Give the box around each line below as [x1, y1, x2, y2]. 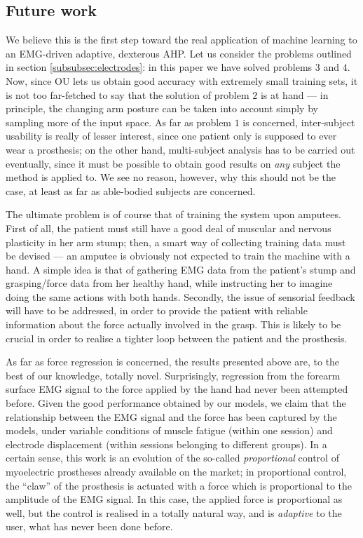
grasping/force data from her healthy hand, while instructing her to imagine [6, 276, 333, 290]
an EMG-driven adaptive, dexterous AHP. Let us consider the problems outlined [6, 46, 352, 60]
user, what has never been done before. [6, 519, 173, 534]
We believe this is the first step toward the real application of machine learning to [6, 32, 357, 47]
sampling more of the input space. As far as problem [6, 114, 232, 129]
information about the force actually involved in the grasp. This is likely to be [6, 317, 341, 332]
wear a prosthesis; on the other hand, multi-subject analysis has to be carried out [6, 142, 355, 156]
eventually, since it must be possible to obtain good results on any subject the [6, 156, 341, 170]
